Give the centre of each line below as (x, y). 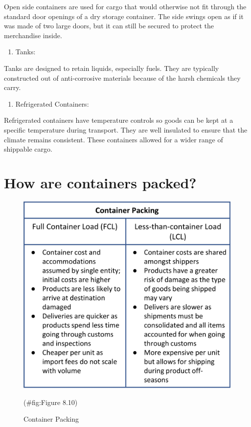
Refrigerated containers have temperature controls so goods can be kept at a (119, 120)
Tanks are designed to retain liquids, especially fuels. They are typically (112, 68)
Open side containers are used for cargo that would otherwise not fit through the (125, 6)
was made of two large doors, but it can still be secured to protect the (109, 26)
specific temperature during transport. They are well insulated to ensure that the (126, 129)
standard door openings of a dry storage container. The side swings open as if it (124, 16)
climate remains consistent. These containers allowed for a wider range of (114, 139)
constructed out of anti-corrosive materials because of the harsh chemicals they (122, 78)
